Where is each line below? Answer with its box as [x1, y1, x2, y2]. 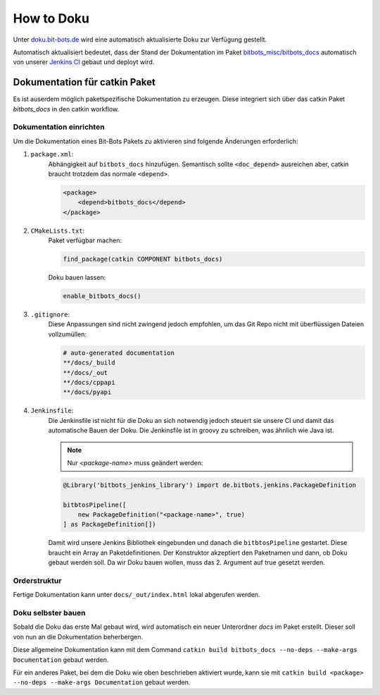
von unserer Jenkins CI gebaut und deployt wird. [13, 58, 155, 66]
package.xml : [30, 150, 74, 159]
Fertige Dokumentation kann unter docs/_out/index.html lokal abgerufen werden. [13, 591, 260, 599]
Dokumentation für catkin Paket [13, 76, 156, 88]
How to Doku [13, 11, 89, 26]
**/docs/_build [63, 359, 115, 367]
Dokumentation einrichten [13, 122, 105, 132]
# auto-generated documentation [63, 349, 175, 357]
